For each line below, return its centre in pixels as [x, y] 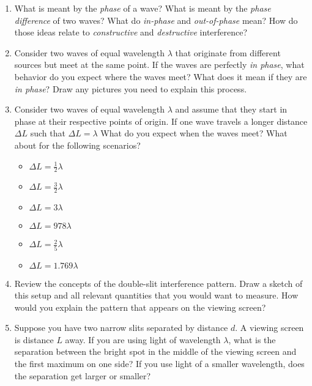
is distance [34, 339]
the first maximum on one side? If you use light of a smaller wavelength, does [159, 364]
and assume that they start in [231, 109]
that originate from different [228, 52]
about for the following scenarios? [77, 145]
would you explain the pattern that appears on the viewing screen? [140, 307]
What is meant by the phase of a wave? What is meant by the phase [143, 8]
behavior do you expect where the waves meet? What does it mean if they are [161, 76]
